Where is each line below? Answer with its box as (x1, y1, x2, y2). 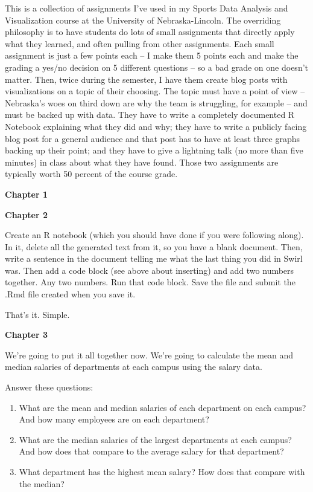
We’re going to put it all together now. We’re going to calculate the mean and (5, 348, 294, 361)
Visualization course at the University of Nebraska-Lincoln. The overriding (5, 13, 281, 26)
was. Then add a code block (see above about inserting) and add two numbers (5, 264, 294, 276)
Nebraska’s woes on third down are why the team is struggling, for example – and (5, 96, 308, 109)
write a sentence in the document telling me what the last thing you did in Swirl (5, 252, 303, 265)
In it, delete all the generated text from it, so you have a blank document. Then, (5, 240, 303, 253)
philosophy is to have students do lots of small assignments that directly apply (5, 25, 295, 38)
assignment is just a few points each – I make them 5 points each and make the (5, 49, 299, 62)
